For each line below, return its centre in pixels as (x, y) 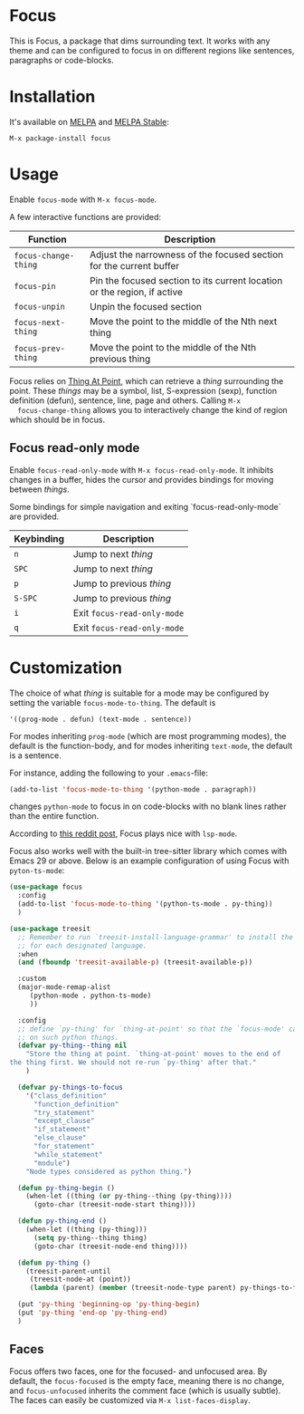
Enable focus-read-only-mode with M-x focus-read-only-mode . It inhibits (142, 470)
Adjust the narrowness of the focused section (187, 255)
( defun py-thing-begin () (66, 1188)
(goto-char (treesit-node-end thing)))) (110, 1246)
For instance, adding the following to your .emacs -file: (109, 773)
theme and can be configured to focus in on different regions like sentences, (152, 50)
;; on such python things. (68, 1037)
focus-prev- (40, 348)
